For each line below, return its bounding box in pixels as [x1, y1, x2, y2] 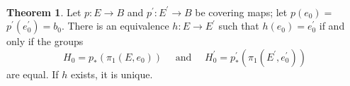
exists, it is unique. [70, 66, 153, 81]
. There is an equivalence [61, 18, 169, 33]
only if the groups [6, 34, 84, 49]
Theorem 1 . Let [6, 4, 81, 19]
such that [218, 18, 259, 33]
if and [319, 18, 345, 33]
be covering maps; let [195, 4, 288, 19]
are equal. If [6, 66, 59, 81]
